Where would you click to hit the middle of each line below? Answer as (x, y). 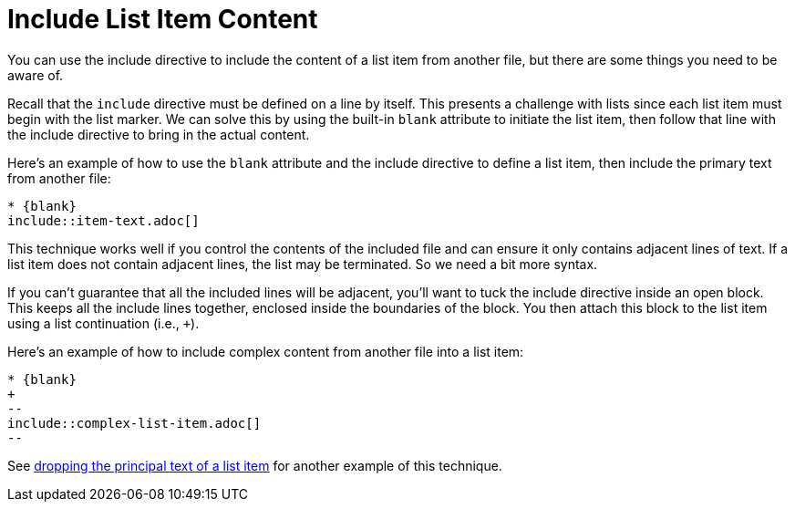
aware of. (36, 75)
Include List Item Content (163, 19)
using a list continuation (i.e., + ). (103, 323)
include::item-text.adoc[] (103, 220)
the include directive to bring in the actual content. (159, 134)
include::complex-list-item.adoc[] (134, 423)
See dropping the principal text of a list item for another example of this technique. (255, 465)
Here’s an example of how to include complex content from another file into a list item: (266, 351)
